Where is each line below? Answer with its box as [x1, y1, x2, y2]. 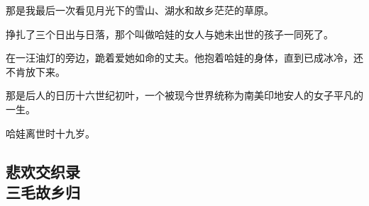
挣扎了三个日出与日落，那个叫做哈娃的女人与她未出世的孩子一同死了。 [6, 26, 334, 41]
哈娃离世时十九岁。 [6, 125, 95, 140]
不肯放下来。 [6, 64, 65, 79]
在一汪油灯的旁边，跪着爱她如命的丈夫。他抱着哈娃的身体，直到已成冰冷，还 [6, 50, 363, 65]
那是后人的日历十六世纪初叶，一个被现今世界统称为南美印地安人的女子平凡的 [6, 88, 363, 103]
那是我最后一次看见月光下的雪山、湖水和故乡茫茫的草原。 [6, 3, 274, 17]
